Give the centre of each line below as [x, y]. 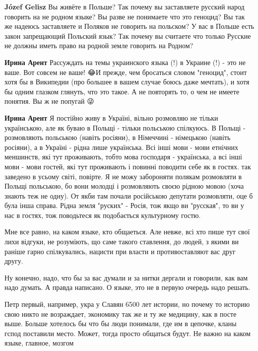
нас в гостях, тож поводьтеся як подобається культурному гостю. [103, 215]
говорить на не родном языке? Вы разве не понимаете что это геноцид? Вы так [125, 16]
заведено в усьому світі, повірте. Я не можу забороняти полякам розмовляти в [123, 176]
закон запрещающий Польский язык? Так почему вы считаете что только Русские [128, 35]
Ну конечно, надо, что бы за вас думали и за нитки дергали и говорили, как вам [126, 277]
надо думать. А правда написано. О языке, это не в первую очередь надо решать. [128, 287]
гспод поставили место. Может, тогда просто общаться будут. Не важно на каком [128, 333]
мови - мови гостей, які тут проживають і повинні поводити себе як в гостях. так [128, 166]
